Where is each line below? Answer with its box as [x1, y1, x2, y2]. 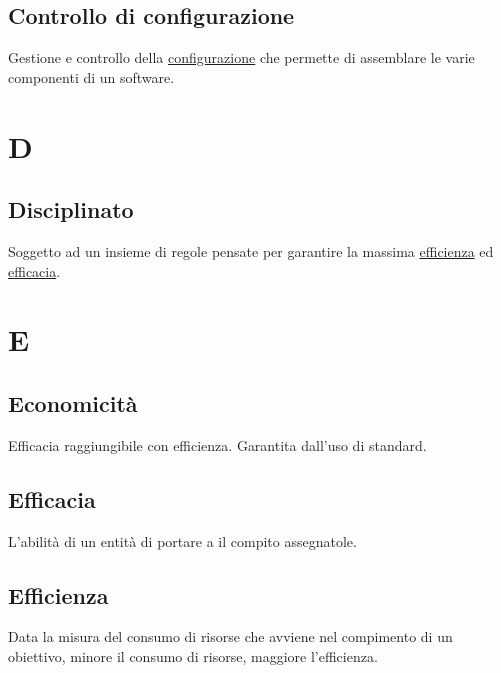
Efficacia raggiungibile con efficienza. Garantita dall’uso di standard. [8, 434, 427, 455]
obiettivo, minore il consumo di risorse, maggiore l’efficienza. [8, 645, 378, 666]
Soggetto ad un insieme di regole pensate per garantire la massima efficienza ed [8, 240, 494, 261]
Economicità [8, 387, 138, 418]
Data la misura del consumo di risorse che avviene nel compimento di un [8, 626, 453, 647]
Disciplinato [8, 194, 134, 225]
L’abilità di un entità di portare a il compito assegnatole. [8, 530, 357, 551]
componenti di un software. [8, 66, 175, 87]
